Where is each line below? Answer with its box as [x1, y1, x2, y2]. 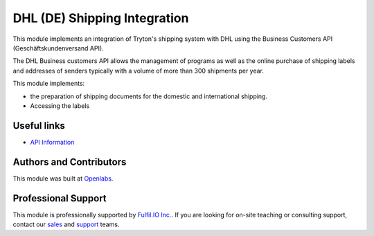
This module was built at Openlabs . [12, 174, 114, 183]
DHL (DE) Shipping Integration [12, 10, 189, 26]
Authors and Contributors [12, 156, 127, 167]
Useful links [12, 120, 66, 131]
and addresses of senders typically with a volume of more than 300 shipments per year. [12, 66, 265, 75]
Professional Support [12, 192, 107, 204]
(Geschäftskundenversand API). [12, 44, 104, 52]
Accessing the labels [30, 101, 90, 110]
